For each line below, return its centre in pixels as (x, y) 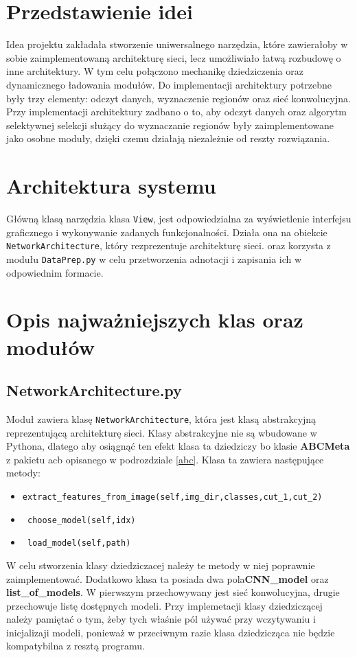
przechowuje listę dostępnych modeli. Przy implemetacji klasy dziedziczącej (164, 605)
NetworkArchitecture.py (94, 390)
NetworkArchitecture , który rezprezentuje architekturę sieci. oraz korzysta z (169, 245)
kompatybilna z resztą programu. (76, 646)
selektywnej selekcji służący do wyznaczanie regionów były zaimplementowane (170, 125)
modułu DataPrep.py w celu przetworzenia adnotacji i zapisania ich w (154, 258)
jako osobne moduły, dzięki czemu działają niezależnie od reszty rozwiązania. (168, 138)
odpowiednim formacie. (55, 272)
